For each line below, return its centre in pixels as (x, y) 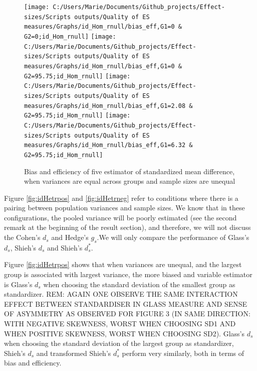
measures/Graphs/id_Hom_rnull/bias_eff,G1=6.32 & (108, 145)
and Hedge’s (70, 237)
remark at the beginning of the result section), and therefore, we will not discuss (127, 227)
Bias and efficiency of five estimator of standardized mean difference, (130, 171)
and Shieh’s (65, 247)
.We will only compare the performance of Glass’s (173, 237)
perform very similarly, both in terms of (183, 353)
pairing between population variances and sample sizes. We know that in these (124, 208)
